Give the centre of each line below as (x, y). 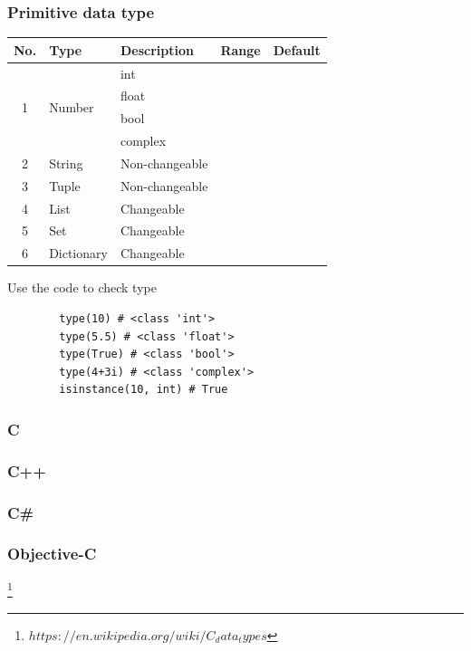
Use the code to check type (82, 287)
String (66, 163)
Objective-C (52, 554)
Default (297, 49)
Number (72, 106)
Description (157, 49)
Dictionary (78, 253)
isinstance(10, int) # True (144, 390)
